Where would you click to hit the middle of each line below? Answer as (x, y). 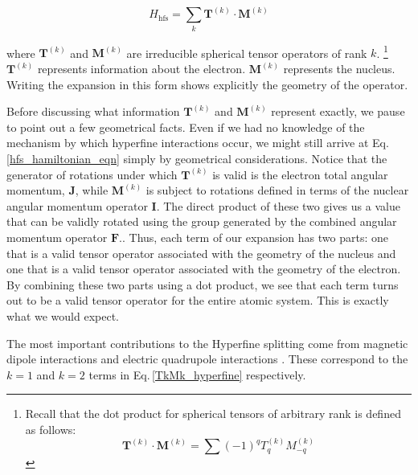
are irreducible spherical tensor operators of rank (247, 53)
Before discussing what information (93, 111)
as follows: (51, 429)
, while (92, 190)
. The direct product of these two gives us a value (278, 205)
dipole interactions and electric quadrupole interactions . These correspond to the (207, 359)
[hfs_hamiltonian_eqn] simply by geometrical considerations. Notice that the (197, 158)
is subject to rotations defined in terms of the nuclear (277, 190)
